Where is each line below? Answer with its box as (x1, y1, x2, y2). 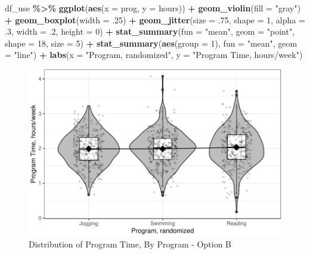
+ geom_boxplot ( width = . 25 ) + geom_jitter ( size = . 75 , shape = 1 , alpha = (5, 13, 305, 26)
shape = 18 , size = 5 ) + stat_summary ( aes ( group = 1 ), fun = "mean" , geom (5, 36, 297, 49)
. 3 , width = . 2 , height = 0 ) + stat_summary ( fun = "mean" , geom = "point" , (5, 25, 295, 38)
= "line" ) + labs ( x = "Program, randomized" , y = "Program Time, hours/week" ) (5, 48, 303, 61)
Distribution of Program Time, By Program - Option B (29, 238, 231, 250)
